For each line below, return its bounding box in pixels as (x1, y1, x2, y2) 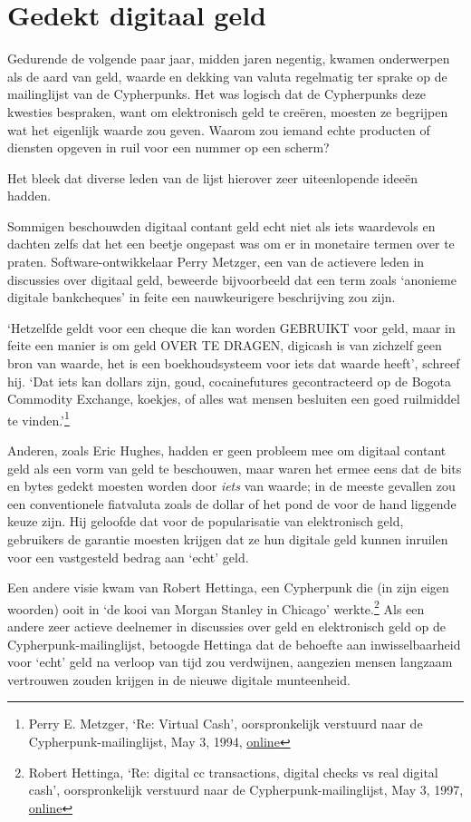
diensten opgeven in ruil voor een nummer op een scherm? (7, 138, 330, 157)
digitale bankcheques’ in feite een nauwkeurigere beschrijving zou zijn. (7, 288, 396, 307)
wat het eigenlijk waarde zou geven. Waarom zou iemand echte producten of (7, 120, 430, 139)
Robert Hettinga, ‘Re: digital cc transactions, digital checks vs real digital (28, 762, 438, 781)
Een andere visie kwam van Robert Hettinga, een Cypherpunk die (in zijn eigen (7, 578, 449, 597)
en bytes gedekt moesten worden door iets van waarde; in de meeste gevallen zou (7, 476, 456, 495)
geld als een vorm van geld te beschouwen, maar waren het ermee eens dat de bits (7, 458, 462, 477)
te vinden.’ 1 (7, 407, 70, 429)
